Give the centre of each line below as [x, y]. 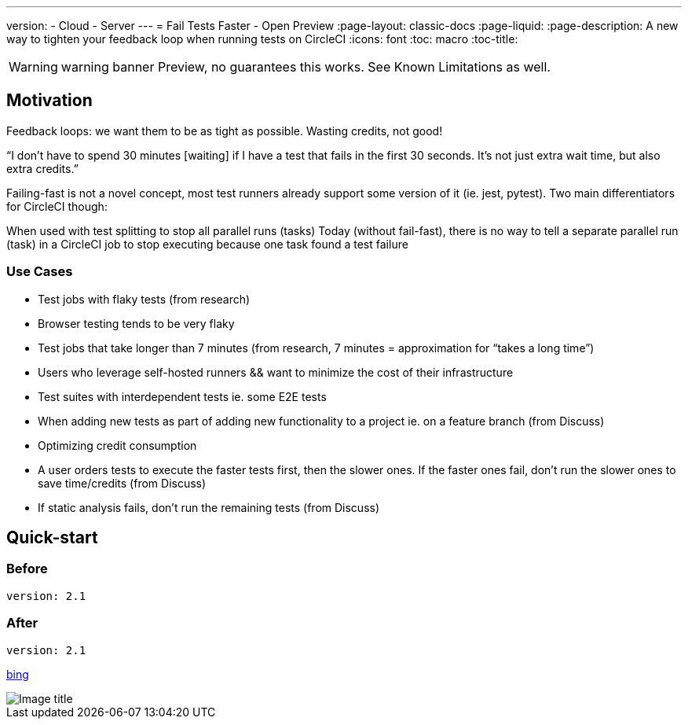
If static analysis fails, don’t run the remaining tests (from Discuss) [209, 507]
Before [27, 569]
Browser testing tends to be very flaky [136, 323]
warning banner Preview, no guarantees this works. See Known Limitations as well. [306, 67]
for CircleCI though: [57, 206]
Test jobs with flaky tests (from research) [144, 299]
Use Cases [40, 272]
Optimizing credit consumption [117, 445]
